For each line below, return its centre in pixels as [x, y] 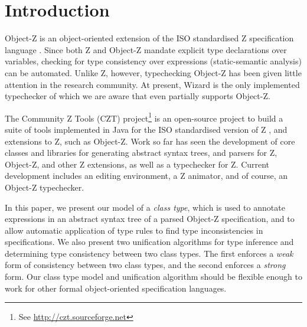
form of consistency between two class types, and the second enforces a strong [145, 265]
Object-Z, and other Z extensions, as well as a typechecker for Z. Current [137, 164]
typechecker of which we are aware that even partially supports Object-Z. [138, 96]
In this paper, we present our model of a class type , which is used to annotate [145, 207]
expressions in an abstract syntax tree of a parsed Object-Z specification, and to [150, 219]
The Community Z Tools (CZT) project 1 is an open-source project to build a [144, 117]
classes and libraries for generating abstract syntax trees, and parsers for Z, [141, 153]
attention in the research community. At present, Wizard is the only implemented [152, 84]
